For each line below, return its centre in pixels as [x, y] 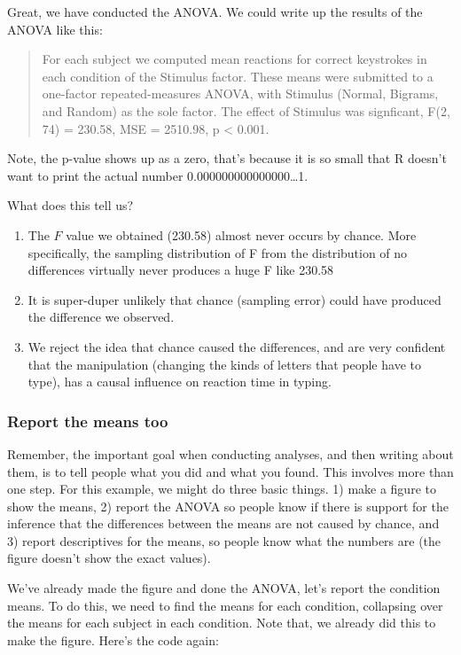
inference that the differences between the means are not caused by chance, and [223, 523]
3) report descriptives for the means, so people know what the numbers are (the [224, 540]
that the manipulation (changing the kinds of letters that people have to [224, 364]
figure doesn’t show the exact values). [109, 558]
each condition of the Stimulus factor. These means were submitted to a [238, 76]
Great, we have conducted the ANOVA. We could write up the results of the [215, 12]
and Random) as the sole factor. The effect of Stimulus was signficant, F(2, [246, 110]
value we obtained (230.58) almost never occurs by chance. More [241, 234]
